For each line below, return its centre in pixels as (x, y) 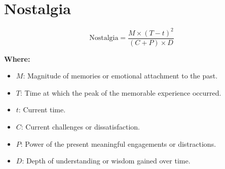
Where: (17, 58)
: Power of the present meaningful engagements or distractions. (118, 143)
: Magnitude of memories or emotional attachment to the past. (120, 76)
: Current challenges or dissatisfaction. (80, 127)
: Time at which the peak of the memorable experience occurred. (121, 92)
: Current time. (42, 110)
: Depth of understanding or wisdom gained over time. (106, 161)
